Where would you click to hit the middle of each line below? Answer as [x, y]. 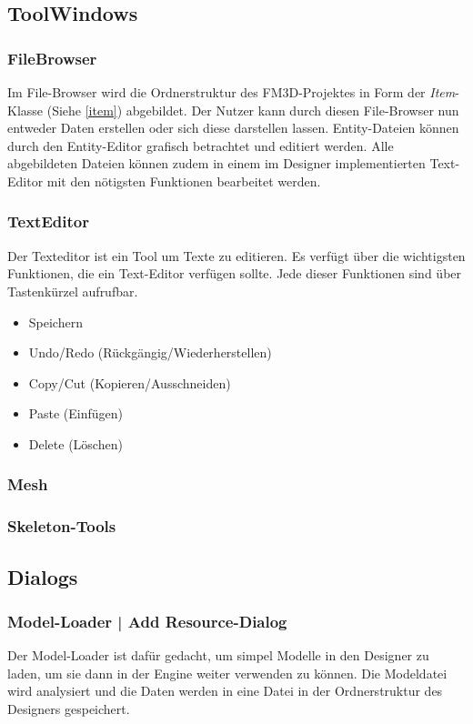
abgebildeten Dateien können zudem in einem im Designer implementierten [216, 163]
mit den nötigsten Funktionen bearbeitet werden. [184, 181]
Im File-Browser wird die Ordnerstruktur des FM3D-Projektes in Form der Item [231, 92]
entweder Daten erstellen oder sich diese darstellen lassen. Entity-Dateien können [233, 128]
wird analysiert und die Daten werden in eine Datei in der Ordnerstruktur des [225, 691]
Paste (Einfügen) [75, 413]
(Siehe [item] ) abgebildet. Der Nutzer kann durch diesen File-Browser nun [253, 110]
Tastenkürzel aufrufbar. [73, 291]
